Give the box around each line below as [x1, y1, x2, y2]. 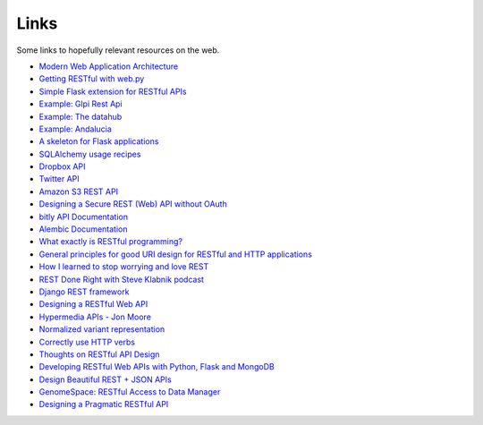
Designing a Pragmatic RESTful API [38, 399, 169, 410]
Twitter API [38, 174, 80, 184]
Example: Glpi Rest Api [38, 98, 123, 109]
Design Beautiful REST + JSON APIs [38, 374, 172, 385]
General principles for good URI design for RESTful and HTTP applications [38, 249, 313, 259]
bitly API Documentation [38, 211, 129, 222]
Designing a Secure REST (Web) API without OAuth [38, 199, 227, 209]
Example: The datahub [38, 111, 123, 122]
